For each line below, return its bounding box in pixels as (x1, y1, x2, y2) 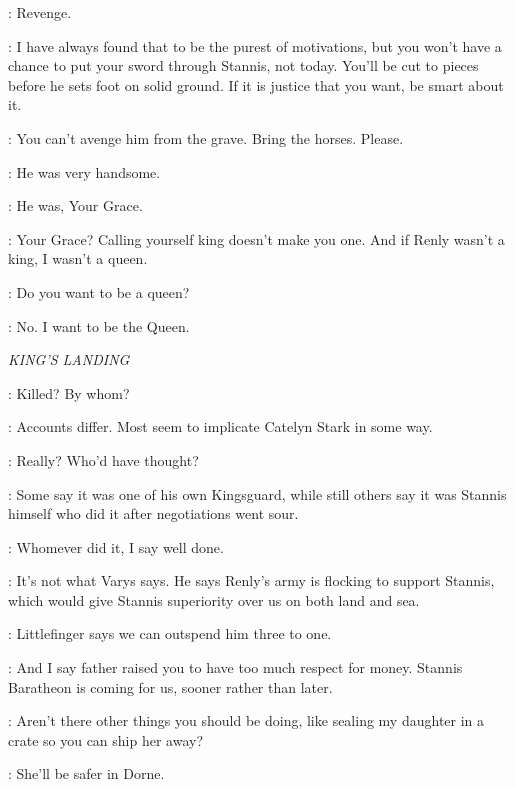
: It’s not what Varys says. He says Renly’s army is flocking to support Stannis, (8, 570, 495, 591)
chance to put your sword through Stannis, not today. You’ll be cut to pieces (8, 55, 479, 76)
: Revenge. (8, 2, 72, 22)
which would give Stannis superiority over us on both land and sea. (8, 589, 420, 610)
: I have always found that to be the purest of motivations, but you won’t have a (8, 35, 502, 56)
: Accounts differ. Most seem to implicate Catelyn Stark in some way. (8, 416, 433, 437)
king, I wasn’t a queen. (8, 248, 148, 269)
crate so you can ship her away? (8, 729, 204, 750)
